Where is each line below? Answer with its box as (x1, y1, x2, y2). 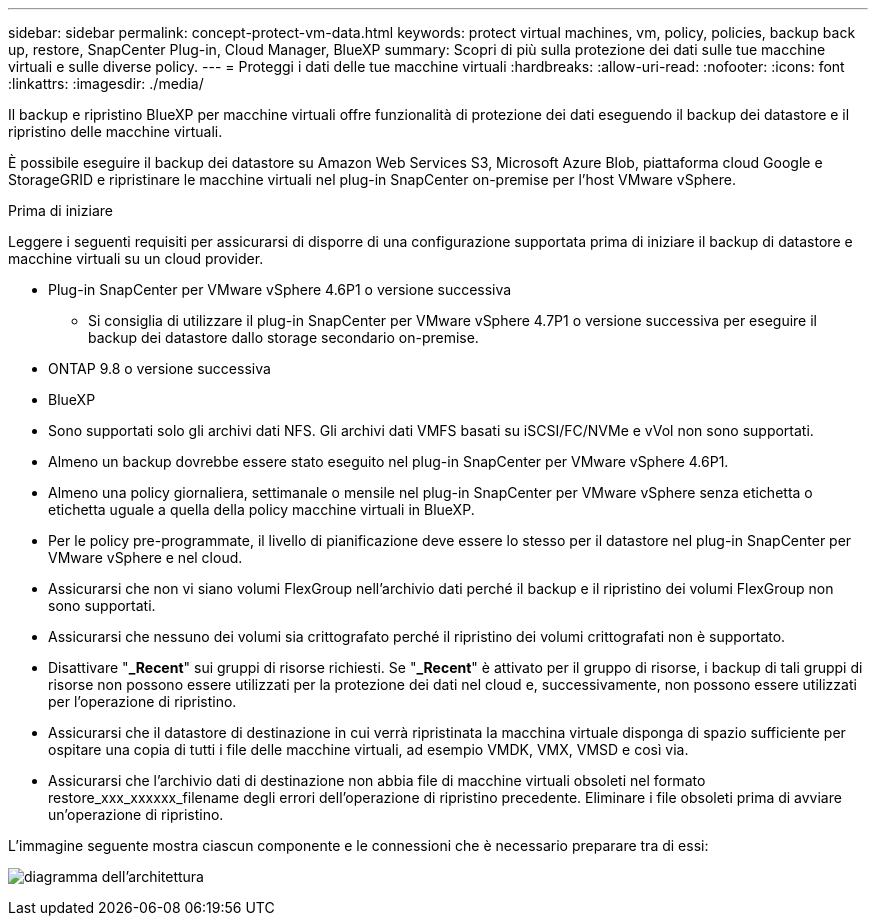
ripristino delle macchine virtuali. (8, 123, 223, 140)
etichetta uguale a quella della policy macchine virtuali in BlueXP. (48, 501, 475, 518)
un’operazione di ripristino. (48, 806, 224, 823)
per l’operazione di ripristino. (48, 693, 237, 710)
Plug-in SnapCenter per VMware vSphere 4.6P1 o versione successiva (48, 281, 512, 298)
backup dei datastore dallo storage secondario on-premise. (88, 329, 479, 346)
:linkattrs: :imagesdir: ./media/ (8, 75, 204, 92)
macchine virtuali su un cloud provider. (8, 250, 264, 267)
